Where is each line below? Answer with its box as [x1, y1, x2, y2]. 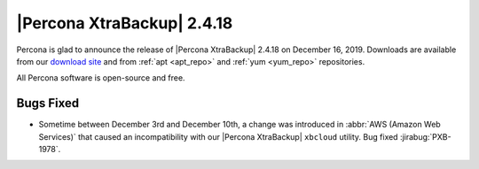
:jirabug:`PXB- [399, 131, 452, 142]
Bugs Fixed [16, 96, 80, 111]
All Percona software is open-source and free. [16, 73, 185, 83]
